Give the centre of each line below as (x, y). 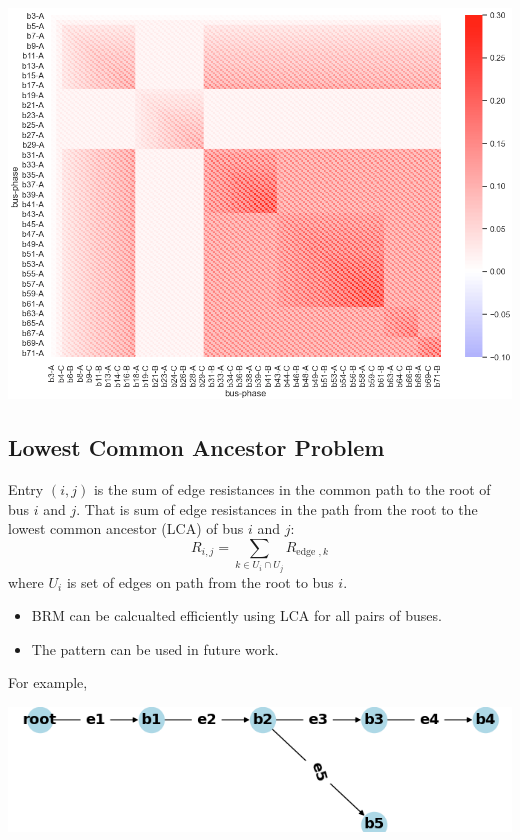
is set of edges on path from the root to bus (200, 581)
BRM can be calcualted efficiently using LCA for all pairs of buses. (236, 615)
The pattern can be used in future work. (155, 648)
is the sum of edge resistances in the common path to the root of (292, 488)
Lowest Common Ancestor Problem (196, 447)
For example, (48, 682)
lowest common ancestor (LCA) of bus (126, 528)
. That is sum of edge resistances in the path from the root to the (277, 508)
